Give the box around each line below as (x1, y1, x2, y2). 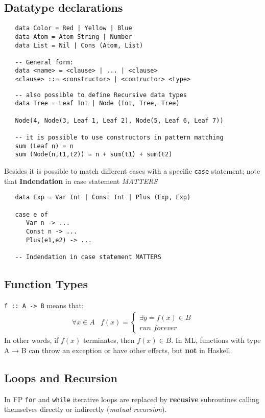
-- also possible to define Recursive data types (15, 91, 187, 99)
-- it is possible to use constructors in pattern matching (15, 134, 224, 142)
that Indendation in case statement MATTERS (4, 175, 158, 186)
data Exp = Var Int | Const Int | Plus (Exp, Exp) (15, 194, 191, 201)
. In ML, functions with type (171, 335, 261, 345)
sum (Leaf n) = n (15, 142, 74, 150)
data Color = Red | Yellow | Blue (15, 25, 132, 32)
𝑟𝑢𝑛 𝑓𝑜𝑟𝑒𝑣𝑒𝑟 (139, 324, 177, 332)
